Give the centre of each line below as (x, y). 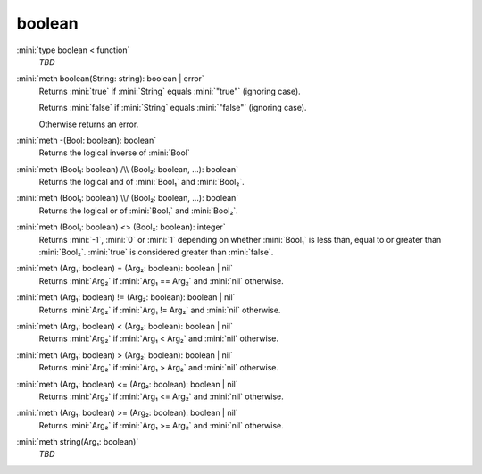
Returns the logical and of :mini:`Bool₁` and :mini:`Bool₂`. (141, 182)
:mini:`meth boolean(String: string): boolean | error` (110, 79)
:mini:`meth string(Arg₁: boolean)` (78, 442)
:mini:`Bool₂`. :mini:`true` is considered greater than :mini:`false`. (156, 252)
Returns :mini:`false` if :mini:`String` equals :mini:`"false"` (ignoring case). (173, 108)
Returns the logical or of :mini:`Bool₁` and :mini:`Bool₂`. (138, 211)
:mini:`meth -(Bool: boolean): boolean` (86, 140)
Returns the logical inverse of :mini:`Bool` (115, 153)
